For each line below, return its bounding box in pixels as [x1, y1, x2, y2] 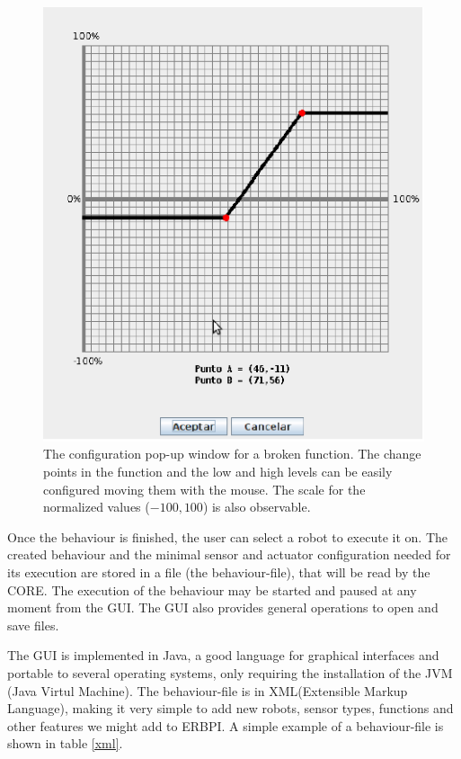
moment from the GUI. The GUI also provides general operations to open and [7, 598, 439, 617]
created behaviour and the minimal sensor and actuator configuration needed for [7, 545, 451, 564]
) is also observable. [202, 497, 311, 516]
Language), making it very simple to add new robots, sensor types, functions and [7, 699, 454, 718]
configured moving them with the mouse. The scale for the [43, 479, 366, 498]
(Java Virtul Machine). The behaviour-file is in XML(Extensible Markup [7, 681, 408, 700]
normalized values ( [43, 497, 150, 516]
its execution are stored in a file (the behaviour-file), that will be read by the [7, 562, 430, 581]
